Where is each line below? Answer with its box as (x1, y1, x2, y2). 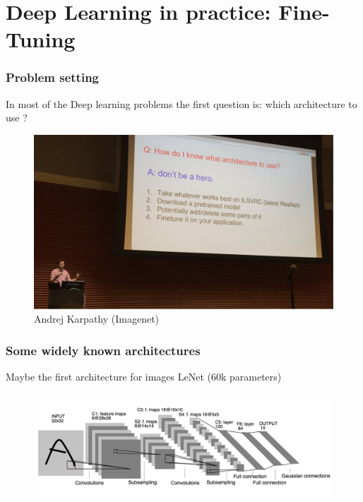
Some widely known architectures (6, 341, 201, 359)
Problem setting (6, 68, 100, 86)
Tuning (6, 25, 76, 54)
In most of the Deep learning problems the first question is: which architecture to (6, 96, 357, 111)
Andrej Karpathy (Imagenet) (34, 311, 160, 326)
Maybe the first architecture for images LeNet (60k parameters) (6, 369, 282, 384)
